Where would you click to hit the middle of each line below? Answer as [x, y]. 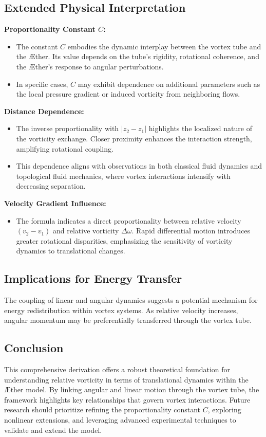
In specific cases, [42, 84]
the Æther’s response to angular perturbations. [90, 66]
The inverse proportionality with [68, 128]
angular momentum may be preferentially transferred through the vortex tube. [128, 320]
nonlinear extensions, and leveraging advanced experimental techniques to [120, 420]
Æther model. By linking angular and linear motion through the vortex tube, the [132, 389]
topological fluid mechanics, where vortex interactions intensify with [123, 176]
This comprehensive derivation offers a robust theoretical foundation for [117, 369]
